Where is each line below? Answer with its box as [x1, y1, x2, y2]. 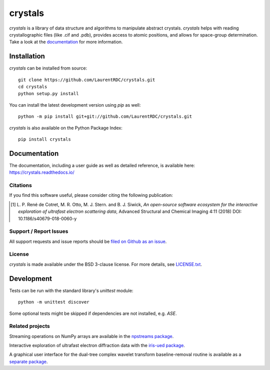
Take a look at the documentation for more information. [9, 39, 123, 45]
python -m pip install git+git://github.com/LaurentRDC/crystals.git [18, 114, 192, 120]
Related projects [9, 323, 50, 330]
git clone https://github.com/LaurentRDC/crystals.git [18, 77, 155, 83]
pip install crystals [18, 136, 71, 142]
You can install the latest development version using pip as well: [9, 102, 141, 108]
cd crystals [18, 84, 47, 90]
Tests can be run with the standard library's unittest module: [9, 287, 133, 293]
